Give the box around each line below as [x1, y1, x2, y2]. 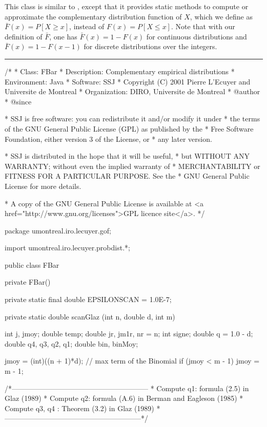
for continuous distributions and [146, 31, 247, 41]
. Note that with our [171, 21, 235, 32]
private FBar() [5, 276, 51, 287]
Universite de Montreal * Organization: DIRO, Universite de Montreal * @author [5, 86, 260, 97]
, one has [49, 31, 77, 41]
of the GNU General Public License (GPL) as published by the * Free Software [5, 123, 254, 134]
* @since [5, 96, 32, 106]
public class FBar [5, 259, 59, 270]
